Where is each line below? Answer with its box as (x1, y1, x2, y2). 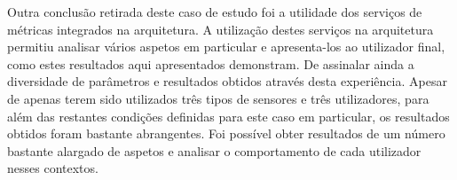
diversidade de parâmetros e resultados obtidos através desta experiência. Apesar (7, 72, 447, 90)
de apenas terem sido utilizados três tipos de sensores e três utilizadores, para (7, 89, 429, 107)
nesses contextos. (7, 159, 98, 177)
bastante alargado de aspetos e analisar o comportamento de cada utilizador (7, 141, 422, 160)
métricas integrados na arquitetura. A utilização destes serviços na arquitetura (7, 20, 434, 38)
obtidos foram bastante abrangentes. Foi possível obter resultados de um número (7, 124, 445, 143)
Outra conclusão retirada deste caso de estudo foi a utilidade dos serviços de (7, 3, 422, 20)
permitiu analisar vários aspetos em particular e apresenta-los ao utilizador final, (7, 37, 445, 56)
